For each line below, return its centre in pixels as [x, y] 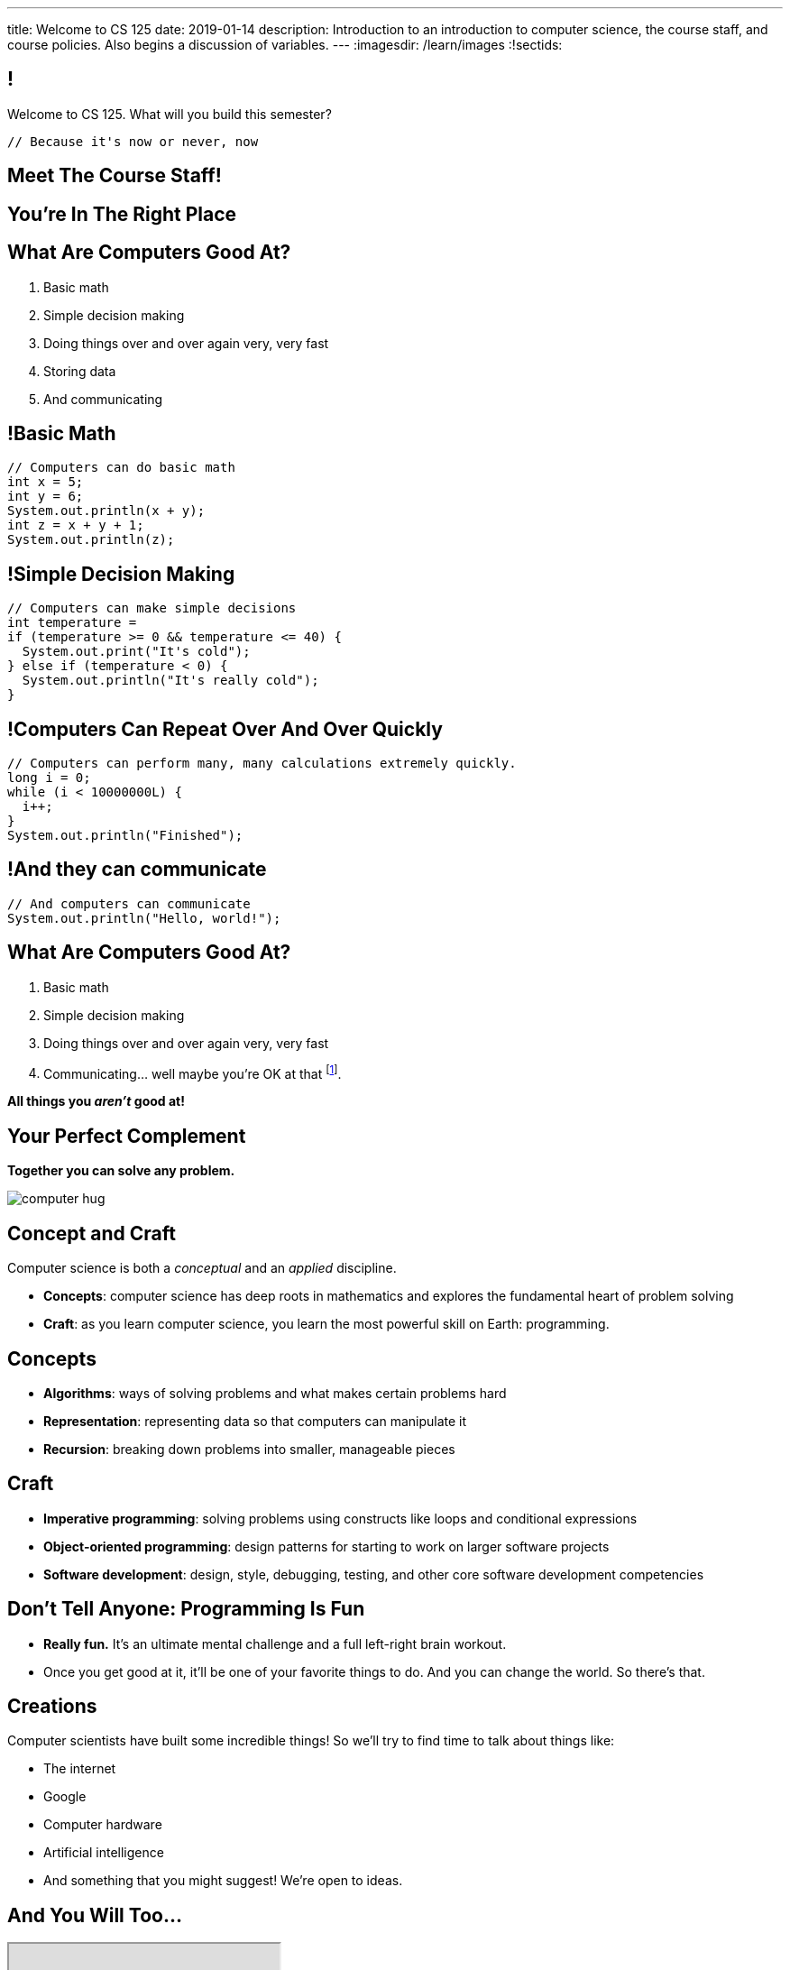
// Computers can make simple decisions [152, 608]
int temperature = [72, 623]
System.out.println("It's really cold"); [170, 681]
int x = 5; [46, 482]
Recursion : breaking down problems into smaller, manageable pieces [249, 1449]
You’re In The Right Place [122, 214]
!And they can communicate [137, 870]
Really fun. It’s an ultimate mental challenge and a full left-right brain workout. [275, 1643]
